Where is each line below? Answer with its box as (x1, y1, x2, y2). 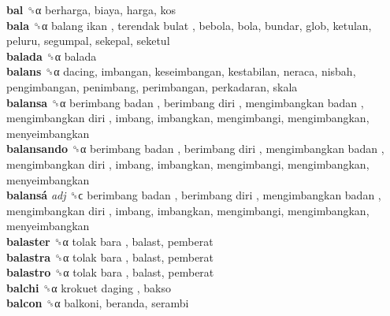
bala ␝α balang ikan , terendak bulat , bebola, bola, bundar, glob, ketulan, (6, 17, 372, 33)
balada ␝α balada (6, 47, 97, 64)
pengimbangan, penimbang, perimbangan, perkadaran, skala (6, 78, 298, 95)
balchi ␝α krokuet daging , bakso (6, 279, 171, 296)
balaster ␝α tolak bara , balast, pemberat (6, 232, 214, 249)
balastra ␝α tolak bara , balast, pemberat (6, 248, 214, 265)
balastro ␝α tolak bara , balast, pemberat (6, 264, 214, 281)
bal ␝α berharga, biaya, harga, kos (6, 2, 176, 17)
